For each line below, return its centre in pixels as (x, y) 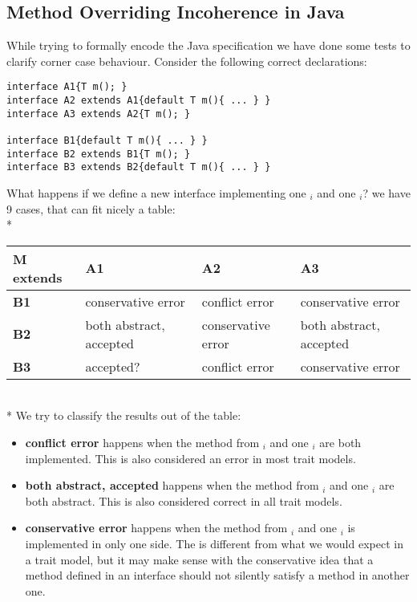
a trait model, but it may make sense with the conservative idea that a (199, 559)
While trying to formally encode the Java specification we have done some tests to (208, 45)
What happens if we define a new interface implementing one (156, 192)
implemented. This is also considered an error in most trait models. (190, 458)
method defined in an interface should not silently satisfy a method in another (217, 575)
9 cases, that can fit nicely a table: (91, 208)
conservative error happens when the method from (156, 528)
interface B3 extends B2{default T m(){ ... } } (139, 167)
